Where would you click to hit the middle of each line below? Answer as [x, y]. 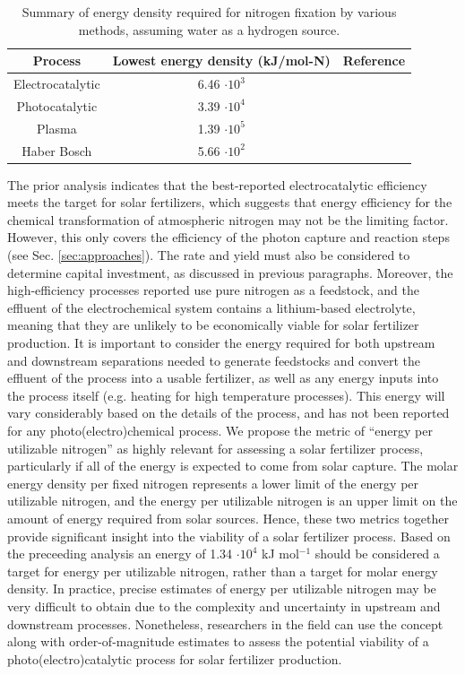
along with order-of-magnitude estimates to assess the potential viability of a [218, 641]
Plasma [57, 128]
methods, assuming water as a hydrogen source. [209, 29]
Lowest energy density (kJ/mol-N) [221, 61]
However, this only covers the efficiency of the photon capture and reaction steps [228, 237]
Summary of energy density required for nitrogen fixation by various [209, 12]
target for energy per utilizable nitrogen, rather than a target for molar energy [223, 571]
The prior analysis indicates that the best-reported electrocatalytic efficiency [217, 184]
